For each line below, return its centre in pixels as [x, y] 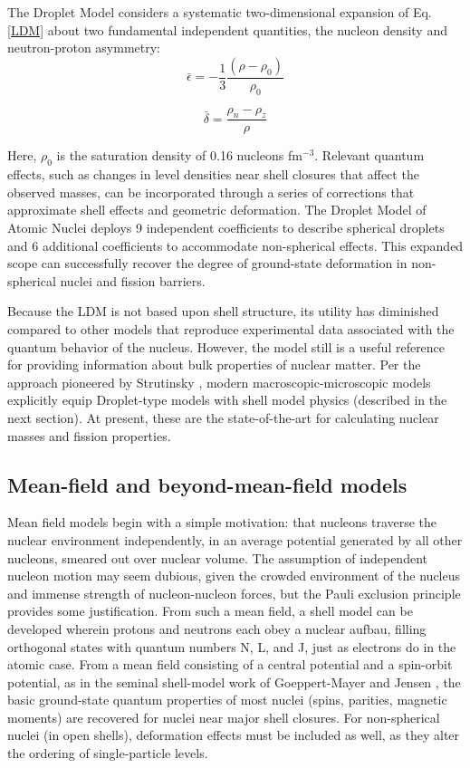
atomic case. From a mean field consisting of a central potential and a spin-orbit [230, 664]
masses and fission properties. [89, 435]
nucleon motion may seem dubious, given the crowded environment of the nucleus [234, 576]
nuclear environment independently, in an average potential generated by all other [235, 539]
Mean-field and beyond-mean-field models [207, 484]
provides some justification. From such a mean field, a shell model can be [210, 611]
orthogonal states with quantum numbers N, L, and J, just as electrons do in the [232, 646]
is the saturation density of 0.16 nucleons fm [179, 155]
